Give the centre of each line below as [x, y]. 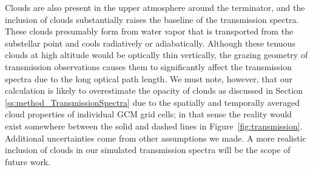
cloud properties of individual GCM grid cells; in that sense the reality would [149, 114]
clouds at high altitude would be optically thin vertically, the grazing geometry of [156, 55]
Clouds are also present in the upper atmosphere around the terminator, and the [155, 7]
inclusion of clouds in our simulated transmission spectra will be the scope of [148, 150]
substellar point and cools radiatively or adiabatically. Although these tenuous [150, 43]
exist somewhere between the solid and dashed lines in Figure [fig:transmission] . [154, 126]
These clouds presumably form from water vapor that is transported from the [149, 31]
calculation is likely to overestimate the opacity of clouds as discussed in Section [154, 90]
